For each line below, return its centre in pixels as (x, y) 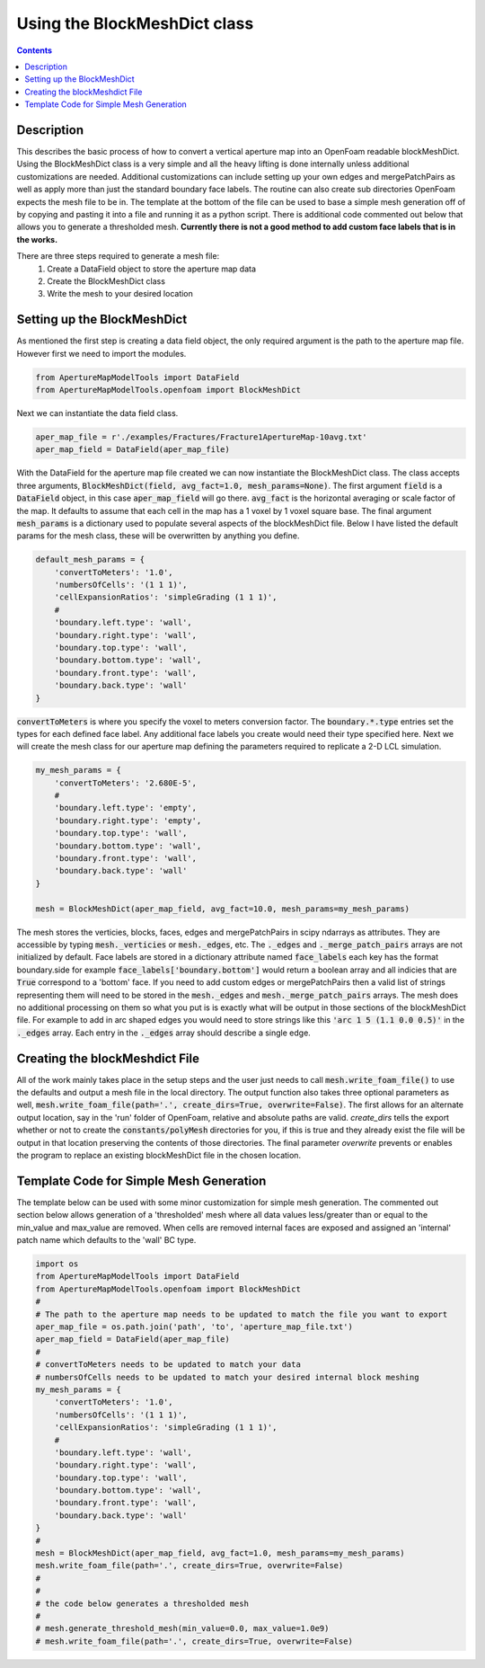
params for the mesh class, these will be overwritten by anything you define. (158, 536)
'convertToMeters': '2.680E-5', (126, 783)
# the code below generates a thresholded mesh (142, 1603)
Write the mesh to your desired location (120, 294)
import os (57, 1264)
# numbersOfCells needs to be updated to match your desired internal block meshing (227, 1377)
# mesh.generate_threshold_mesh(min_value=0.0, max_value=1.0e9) (182, 1628)
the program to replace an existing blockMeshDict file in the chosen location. (159, 1155)
